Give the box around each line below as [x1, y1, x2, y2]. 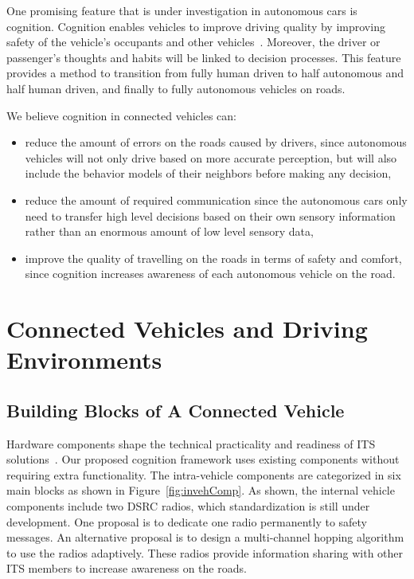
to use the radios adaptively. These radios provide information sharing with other [6, 544, 404, 561]
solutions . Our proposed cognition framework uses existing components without [6, 451, 400, 468]
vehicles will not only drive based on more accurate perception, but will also [25, 149, 397, 166]
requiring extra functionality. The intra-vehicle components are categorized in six [6, 466, 401, 483]
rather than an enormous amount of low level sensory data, [25, 223, 314, 240]
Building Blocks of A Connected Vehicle [6, 397, 345, 422]
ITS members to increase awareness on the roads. [6, 560, 247, 577]
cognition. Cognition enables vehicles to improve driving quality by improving [6, 18, 385, 34]
